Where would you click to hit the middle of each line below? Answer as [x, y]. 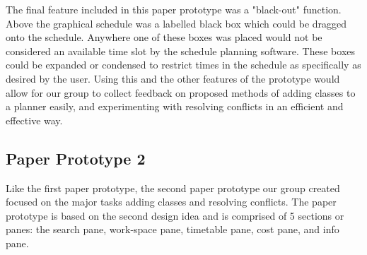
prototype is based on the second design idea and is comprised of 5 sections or [175, 215]
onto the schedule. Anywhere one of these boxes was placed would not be [164, 37]
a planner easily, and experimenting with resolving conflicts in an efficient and [175, 106]
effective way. [34, 120]
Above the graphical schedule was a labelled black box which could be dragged [176, 23]
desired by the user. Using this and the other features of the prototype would [173, 78]
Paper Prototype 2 [76, 158]
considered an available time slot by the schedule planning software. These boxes [181, 51]
